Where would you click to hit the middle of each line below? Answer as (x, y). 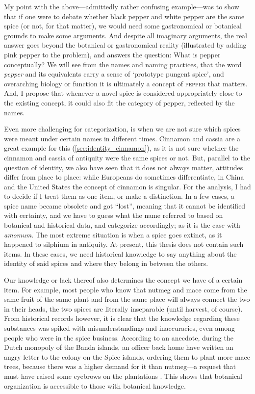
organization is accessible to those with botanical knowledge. (95, 385)
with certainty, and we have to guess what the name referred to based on (114, 215)
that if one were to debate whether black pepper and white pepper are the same (124, 16)
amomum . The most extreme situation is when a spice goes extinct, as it (113, 234)
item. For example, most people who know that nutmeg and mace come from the (126, 289)
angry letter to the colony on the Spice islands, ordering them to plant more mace (127, 356)
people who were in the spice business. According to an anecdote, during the (119, 337)
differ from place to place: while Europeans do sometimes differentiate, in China (124, 177)
